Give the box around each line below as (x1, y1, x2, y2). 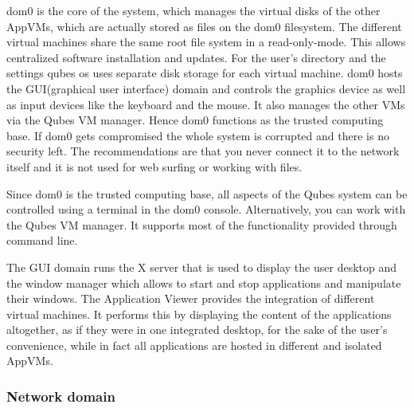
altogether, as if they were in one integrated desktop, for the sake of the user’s (6, 321, 388, 338)
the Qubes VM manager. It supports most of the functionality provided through (6, 216, 397, 233)
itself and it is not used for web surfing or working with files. (6, 158, 303, 175)
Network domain (6, 386, 115, 406)
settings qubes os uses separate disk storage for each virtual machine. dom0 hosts (6, 65, 403, 81)
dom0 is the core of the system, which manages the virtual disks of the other (6, 2, 381, 18)
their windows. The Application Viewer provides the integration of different (6, 290, 375, 307)
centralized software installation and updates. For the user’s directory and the (6, 49, 386, 65)
